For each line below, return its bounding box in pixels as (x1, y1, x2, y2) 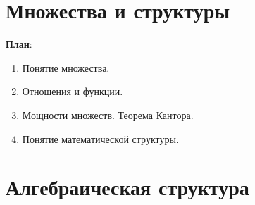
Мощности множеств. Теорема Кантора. (22, 107, 194, 122)
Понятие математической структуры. (22, 131, 179, 146)
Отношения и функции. (22, 84, 123, 99)
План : (6, 37, 32, 51)
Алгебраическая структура (6, 173, 249, 201)
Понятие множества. (22, 60, 110, 75)
